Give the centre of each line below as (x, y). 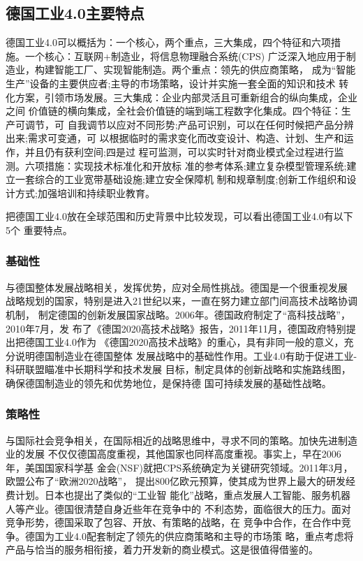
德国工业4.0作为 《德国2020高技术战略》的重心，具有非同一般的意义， (184, 342)
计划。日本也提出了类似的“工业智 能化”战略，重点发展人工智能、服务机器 (183, 495)
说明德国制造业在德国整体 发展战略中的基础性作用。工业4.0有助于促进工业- (186, 355)
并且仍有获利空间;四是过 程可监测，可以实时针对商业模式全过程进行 (179, 151)
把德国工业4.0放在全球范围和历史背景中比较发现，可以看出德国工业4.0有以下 (179, 216)
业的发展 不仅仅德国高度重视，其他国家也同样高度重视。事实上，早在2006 (173, 454)
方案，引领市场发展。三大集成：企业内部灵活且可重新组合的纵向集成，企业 (186, 97)
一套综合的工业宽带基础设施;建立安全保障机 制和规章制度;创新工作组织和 (181, 179)
